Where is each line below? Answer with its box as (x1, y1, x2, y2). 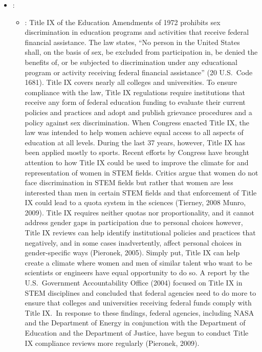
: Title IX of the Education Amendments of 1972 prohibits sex (25, 16, 221, 27)
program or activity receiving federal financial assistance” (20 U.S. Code (25, 67, 253, 77)
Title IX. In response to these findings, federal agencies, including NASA (25, 307, 254, 318)
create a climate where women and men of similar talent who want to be (25, 257, 252, 268)
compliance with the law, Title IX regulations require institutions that (25, 86, 246, 97)
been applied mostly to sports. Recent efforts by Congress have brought (25, 147, 249, 158)
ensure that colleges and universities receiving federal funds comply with (25, 297, 252, 308)
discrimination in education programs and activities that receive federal (25, 27, 249, 37)
